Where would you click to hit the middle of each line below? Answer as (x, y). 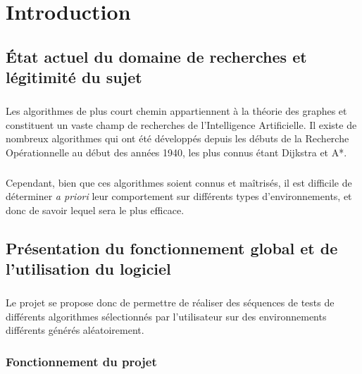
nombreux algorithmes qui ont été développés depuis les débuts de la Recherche (177, 138)
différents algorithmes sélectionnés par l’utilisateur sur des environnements (166, 316)
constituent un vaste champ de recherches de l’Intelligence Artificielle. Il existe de (181, 124)
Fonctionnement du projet (81, 361)
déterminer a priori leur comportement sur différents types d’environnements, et (179, 196)
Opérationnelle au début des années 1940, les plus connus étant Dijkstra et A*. (176, 152)
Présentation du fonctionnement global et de (172, 248)
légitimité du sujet (74, 77)
